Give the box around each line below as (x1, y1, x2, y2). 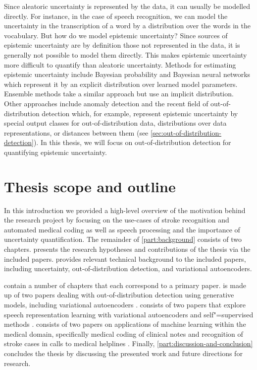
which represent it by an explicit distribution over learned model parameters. (4, 78, 238, 89)
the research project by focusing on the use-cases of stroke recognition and (4, 215, 229, 225)
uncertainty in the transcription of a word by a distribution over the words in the (4, 20, 251, 31)
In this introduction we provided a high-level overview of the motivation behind (4, 205, 246, 215)
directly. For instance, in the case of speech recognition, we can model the (4, 10, 228, 21)
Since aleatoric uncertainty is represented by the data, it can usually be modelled (4, 1, 250, 11)
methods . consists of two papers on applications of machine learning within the (4, 319, 246, 329)
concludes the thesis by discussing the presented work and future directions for (4, 348, 243, 358)
